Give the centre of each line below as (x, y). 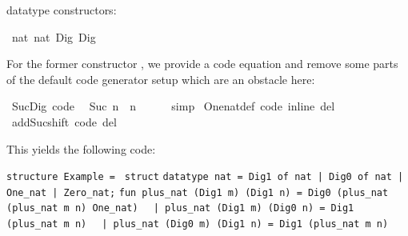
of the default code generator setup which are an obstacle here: (161, 79)
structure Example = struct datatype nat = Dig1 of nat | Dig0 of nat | (205, 177)
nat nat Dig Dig (54, 36)
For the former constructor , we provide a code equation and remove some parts (202, 64)
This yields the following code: (81, 148)
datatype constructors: (62, 10)
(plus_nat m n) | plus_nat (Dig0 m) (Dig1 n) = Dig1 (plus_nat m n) (198, 224)
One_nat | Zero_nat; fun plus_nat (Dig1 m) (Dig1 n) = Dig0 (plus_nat (198, 192)
